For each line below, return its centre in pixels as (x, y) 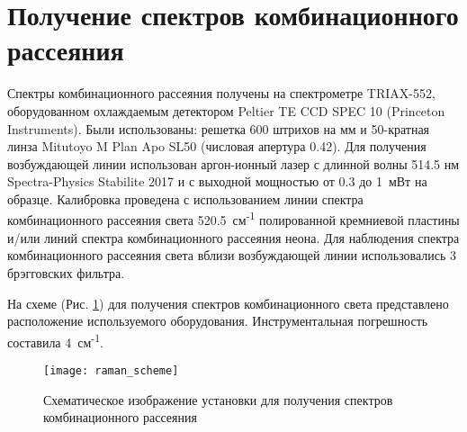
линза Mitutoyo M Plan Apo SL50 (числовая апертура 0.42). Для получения (217, 146)
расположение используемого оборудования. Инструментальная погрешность (218, 321)
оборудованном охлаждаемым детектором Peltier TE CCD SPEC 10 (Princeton (226, 110)
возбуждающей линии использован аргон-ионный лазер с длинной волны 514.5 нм (233, 163)
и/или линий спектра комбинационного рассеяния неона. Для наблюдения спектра (233, 237)
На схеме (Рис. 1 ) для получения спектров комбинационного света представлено (228, 303)
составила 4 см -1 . (55, 340)
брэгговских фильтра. (66, 272)
